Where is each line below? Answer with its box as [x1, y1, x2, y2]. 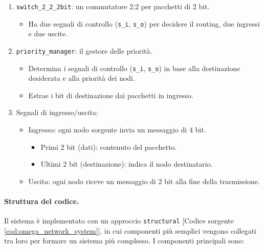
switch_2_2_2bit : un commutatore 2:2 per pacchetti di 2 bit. [16, 1, 210, 11]
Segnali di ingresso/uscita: [16, 107, 98, 118]
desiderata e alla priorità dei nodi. [28, 73, 135, 83]
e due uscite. [28, 28, 68, 39]
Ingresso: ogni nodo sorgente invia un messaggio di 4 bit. [28, 124, 206, 134]
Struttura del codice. [4, 195, 79, 206]
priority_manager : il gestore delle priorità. [16, 45, 152, 56]
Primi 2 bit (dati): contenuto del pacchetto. [40, 141, 177, 152]
